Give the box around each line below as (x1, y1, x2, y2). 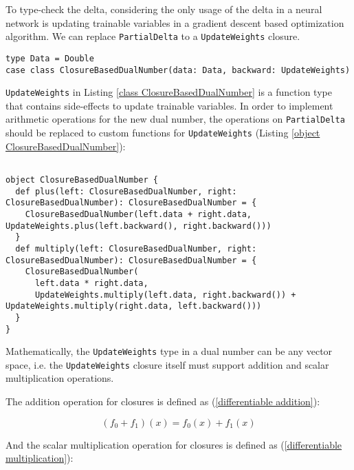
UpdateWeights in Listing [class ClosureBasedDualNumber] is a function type (5, 85, 332, 99)
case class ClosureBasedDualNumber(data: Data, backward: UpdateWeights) (5, 65, 351, 75)
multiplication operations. (5, 371, 114, 385)
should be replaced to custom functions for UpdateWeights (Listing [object (5, 125, 320, 140)
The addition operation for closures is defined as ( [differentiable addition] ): (5, 394, 320, 409)
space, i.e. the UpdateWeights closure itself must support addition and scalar (5, 357, 329, 371)
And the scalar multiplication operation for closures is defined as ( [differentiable (5, 437, 342, 451)
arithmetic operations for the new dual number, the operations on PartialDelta (5, 112, 345, 126)
